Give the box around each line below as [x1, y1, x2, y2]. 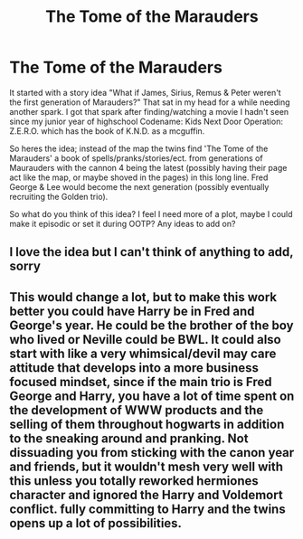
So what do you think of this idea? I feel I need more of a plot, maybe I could [9, 208, 293, 219]
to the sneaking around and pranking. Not [9, 430, 249, 446]
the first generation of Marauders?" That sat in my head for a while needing [9, 97, 291, 108]
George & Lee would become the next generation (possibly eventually [9, 181, 270, 192]
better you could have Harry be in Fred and [9, 303, 255, 318]
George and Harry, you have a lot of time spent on [9, 388, 295, 403]
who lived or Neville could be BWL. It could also [9, 332, 282, 347]
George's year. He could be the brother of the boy [9, 317, 294, 333]
